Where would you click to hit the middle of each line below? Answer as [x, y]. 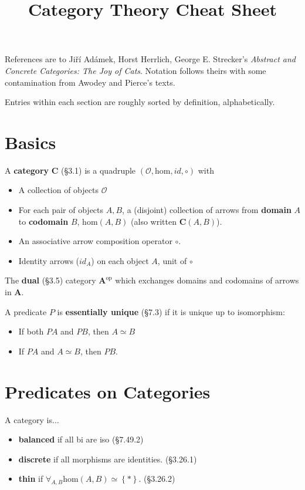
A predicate [26, 311]
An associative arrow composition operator [95, 241]
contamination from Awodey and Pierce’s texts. [90, 82]
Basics [30, 142]
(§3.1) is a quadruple [99, 170]
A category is [28, 419]
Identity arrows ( [49, 260]
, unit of [172, 260]
